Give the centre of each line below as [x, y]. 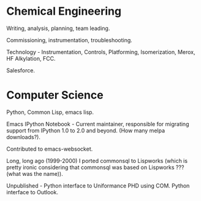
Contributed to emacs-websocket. [50, 149]
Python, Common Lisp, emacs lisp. [50, 112]
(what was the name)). [35, 173]
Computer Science [55, 95]
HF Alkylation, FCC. [31, 58]
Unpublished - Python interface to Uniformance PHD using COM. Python [98, 186]
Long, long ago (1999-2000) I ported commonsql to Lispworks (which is [97, 161]
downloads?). [24, 137]
